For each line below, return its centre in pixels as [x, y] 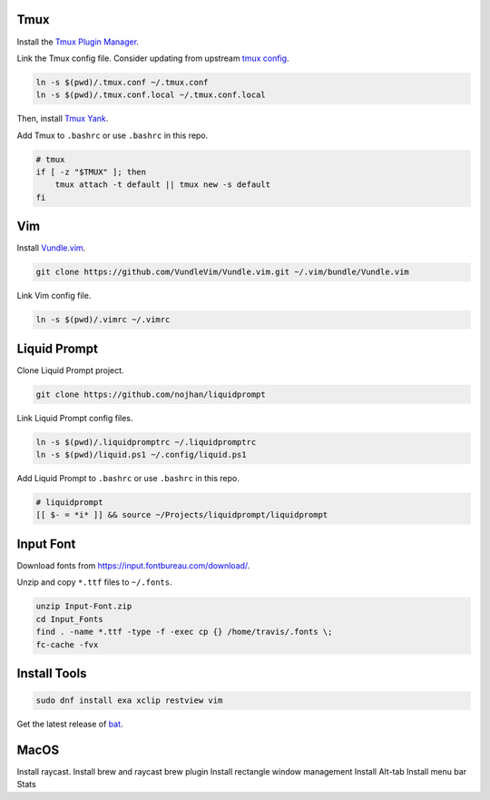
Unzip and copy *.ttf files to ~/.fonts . [94, 582]
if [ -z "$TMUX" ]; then [91, 172]
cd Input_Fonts [69, 619]
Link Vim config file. [54, 296]
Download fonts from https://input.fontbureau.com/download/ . [133, 565]
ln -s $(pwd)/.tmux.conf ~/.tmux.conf [122, 82]
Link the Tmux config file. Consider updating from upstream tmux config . [153, 58]
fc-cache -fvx [67, 644]
